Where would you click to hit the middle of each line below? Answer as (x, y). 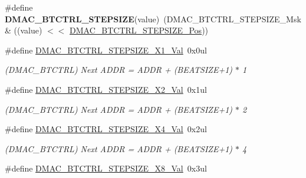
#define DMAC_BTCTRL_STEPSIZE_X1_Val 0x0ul (106, 50)
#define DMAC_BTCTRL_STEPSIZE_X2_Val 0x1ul (106, 89)
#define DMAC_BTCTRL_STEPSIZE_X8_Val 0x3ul (106, 168)
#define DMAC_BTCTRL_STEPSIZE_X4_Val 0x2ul (106, 129)
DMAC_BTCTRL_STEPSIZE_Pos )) (139, 30)
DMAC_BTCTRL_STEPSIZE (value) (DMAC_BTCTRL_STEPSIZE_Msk (153, 19)
